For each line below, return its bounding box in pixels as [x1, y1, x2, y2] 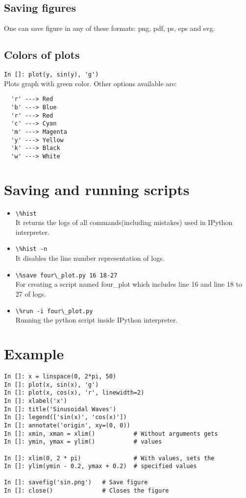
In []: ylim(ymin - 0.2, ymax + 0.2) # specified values [4, 463, 197, 470]
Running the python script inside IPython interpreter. [15, 315, 178, 325]
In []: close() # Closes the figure [4, 487, 169, 495]
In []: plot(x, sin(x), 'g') [4, 381, 99, 388]
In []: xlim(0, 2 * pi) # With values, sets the [4, 454, 215, 462]
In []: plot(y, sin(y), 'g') [4, 71, 99, 78]
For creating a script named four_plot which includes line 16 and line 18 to [15, 279, 242, 289]
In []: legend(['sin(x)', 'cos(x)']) [4, 414, 127, 421]
